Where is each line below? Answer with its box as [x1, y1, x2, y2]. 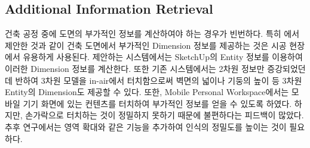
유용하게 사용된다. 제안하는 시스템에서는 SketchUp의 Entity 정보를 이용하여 [23, 51, 303, 63]
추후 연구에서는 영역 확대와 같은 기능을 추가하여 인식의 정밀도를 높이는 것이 [5, 120, 287, 133]
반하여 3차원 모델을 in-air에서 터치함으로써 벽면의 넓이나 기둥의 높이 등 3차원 [15, 74, 302, 86]
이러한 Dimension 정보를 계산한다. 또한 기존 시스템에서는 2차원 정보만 [5, 62, 265, 74]
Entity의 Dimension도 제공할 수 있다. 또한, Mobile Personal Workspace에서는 [5, 86, 289, 98]
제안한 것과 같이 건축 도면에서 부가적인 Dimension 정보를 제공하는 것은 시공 [5, 39, 287, 51]
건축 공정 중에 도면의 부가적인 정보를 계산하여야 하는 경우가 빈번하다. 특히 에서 [5, 27, 300, 40]
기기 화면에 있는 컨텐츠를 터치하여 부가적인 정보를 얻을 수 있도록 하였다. [23, 97, 292, 109]
